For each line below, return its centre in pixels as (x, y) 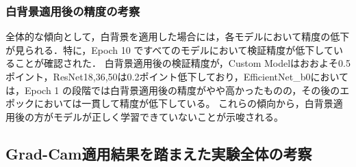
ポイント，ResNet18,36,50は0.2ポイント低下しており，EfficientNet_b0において (177, 76)
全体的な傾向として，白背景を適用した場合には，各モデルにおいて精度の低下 (178, 36)
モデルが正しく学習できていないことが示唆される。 (168, 116)
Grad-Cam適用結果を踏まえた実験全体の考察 (159, 153)
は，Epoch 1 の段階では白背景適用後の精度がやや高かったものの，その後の (173, 90)
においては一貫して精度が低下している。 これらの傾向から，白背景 (183, 103)
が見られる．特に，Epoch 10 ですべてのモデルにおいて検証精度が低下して (169, 49)
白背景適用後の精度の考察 (73, 11)
